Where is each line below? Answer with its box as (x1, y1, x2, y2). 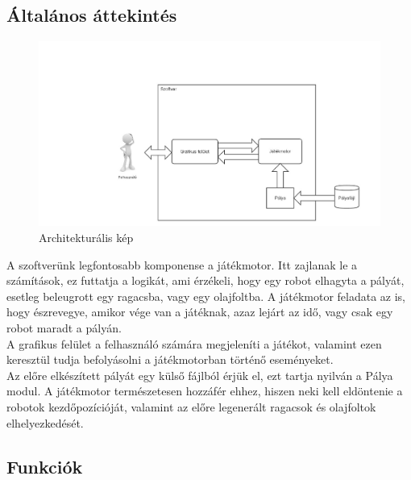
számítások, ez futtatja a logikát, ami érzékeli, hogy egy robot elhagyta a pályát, (6, 272, 405, 289)
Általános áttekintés (6, 2, 177, 27)
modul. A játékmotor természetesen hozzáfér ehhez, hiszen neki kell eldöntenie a (6, 382, 403, 399)
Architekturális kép (39, 228, 134, 245)
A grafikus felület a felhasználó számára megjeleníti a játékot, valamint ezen (6, 335, 382, 352)
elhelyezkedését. (6, 414, 84, 431)
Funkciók (6, 453, 83, 478)
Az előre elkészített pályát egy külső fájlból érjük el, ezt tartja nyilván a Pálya (6, 366, 393, 383)
